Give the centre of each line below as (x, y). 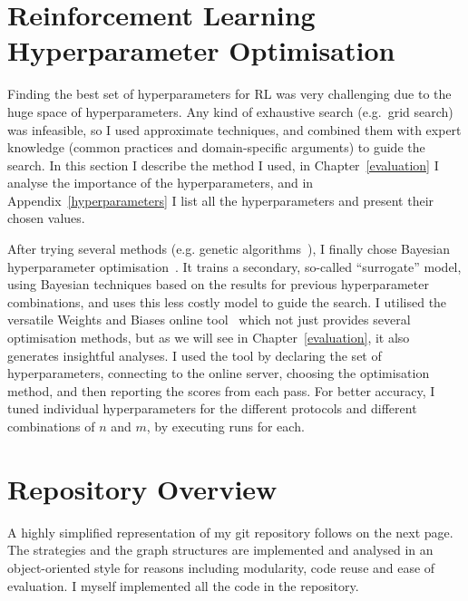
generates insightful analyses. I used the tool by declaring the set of (195, 355)
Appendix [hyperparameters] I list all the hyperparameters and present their (221, 200)
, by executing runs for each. (225, 426)
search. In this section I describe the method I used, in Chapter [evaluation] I (223, 165)
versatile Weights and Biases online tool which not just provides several (209, 320)
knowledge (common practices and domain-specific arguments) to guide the (216, 147)
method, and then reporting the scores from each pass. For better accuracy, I (221, 390)
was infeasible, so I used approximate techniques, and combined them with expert (234, 129)
